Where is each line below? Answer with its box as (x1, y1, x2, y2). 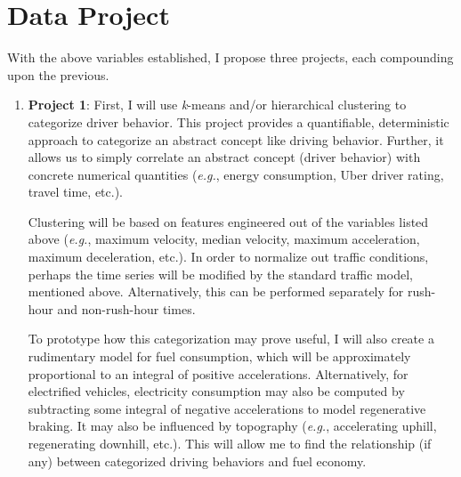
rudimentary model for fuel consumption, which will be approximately (28, 347, 411, 366)
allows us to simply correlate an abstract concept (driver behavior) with (28, 148, 421, 166)
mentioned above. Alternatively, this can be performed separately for (28, 282, 404, 301)
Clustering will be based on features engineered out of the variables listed (28, 212, 429, 230)
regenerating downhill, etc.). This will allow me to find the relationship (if (28, 434, 432, 452)
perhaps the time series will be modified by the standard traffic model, (28, 264, 413, 283)
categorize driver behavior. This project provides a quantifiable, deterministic (28, 112, 449, 131)
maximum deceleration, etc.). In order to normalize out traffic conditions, (28, 247, 429, 266)
